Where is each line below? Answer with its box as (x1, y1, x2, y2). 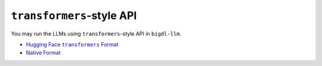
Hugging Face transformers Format (26, 40, 119, 48)
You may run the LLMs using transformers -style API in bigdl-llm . (11, 30, 182, 37)
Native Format (26, 49, 61, 56)
